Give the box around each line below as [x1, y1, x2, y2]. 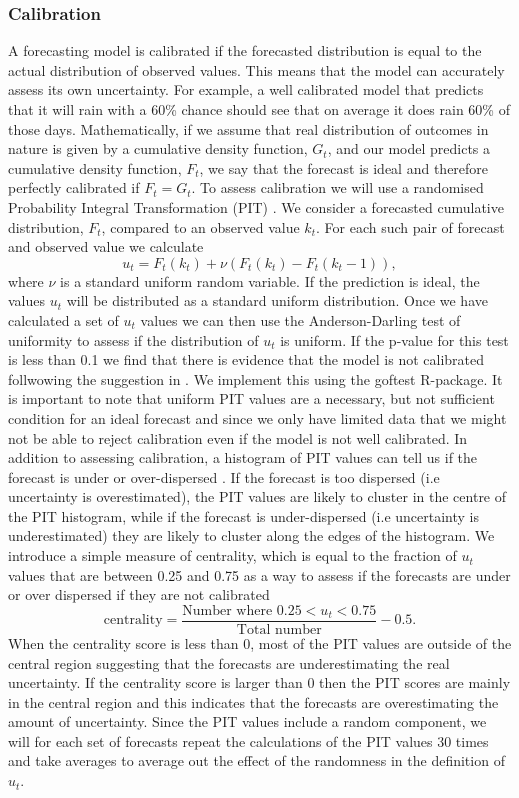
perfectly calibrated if [8, 177, 140, 198]
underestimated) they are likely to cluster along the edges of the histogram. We [8, 525, 495, 546]
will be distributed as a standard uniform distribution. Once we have [66, 290, 488, 311]
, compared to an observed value [101, 216, 300, 237]
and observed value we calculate [8, 236, 204, 257]
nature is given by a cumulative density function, [8, 138, 308, 159]
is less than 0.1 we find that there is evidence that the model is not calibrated [8, 349, 485, 370]
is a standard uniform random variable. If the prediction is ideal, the [60, 270, 480, 291]
